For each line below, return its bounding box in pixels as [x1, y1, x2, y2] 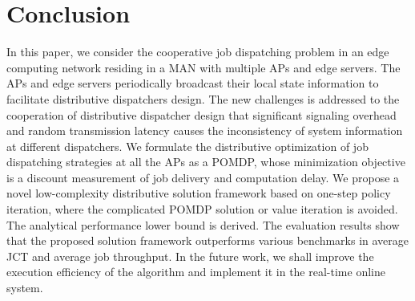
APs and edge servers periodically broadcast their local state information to [6, 75, 379, 92]
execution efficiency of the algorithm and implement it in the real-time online [6, 263, 385, 280]
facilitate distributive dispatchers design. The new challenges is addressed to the [6, 90, 400, 107]
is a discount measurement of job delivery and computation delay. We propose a [6, 169, 400, 185]
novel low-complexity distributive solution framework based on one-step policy [6, 185, 391, 201]
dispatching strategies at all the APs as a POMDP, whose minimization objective [6, 153, 405, 170]
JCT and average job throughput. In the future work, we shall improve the [6, 247, 374, 264]
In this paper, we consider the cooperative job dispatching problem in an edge [6, 43, 389, 60]
